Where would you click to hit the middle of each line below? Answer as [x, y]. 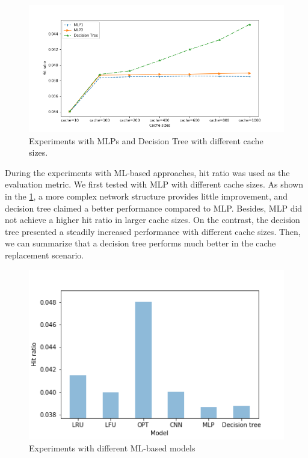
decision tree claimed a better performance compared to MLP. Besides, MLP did [154, 208]
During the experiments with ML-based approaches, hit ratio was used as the [147, 172]
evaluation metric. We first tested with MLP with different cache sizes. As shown [154, 184]
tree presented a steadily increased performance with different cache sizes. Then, [153, 231]
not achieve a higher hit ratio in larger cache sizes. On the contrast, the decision [152, 220]
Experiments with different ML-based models [112, 447]
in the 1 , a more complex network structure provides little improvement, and [146, 196]
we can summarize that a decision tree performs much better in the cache [140, 243]
